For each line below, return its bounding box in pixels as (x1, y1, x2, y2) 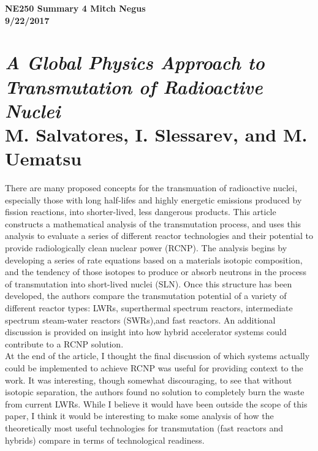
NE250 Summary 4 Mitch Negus (5, 2, 146, 14)
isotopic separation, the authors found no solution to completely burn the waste (5, 385, 305, 398)
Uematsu (5, 146, 82, 171)
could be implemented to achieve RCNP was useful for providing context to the (5, 361, 303, 374)
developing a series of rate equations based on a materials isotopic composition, (5, 253, 303, 266)
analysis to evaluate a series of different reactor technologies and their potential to (5, 229, 313, 242)
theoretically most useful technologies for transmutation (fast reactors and (5, 421, 284, 434)
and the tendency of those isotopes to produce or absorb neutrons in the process (5, 265, 306, 278)
